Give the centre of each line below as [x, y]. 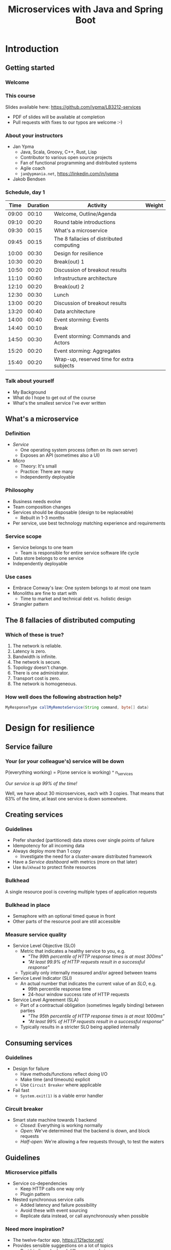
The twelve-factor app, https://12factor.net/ [58, 1240]
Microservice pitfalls [31, 1172]
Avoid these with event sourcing [54, 1210]
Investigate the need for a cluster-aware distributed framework [86, 856]
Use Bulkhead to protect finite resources [54, 867]
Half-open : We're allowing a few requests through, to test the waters [92, 1142]
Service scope [23, 536]
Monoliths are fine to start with [45, 593]
